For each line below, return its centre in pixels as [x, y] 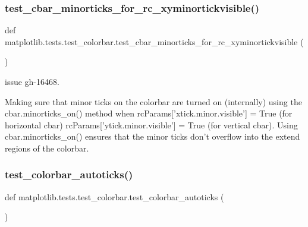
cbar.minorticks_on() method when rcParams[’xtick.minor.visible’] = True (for [149, 113]
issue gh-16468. [32, 81]
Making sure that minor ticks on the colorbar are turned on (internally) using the [153, 101]
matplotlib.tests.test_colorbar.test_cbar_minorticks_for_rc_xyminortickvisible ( [154, 41]
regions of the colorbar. [47, 148]
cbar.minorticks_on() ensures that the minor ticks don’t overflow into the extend [153, 136]
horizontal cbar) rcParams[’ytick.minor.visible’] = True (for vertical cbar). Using [151, 124]
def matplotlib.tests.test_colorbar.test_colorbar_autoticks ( [114, 196]
